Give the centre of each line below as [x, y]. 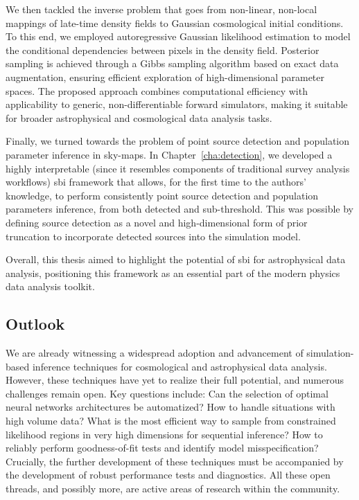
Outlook [35, 324]
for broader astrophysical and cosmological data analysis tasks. [139, 117]
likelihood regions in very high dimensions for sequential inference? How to [164, 434]
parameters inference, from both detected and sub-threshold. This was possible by [180, 209]
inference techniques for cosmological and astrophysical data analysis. [179, 366]
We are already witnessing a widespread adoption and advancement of [155, 353]
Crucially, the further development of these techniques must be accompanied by [175, 461]
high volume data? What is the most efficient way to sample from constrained [171, 421]
